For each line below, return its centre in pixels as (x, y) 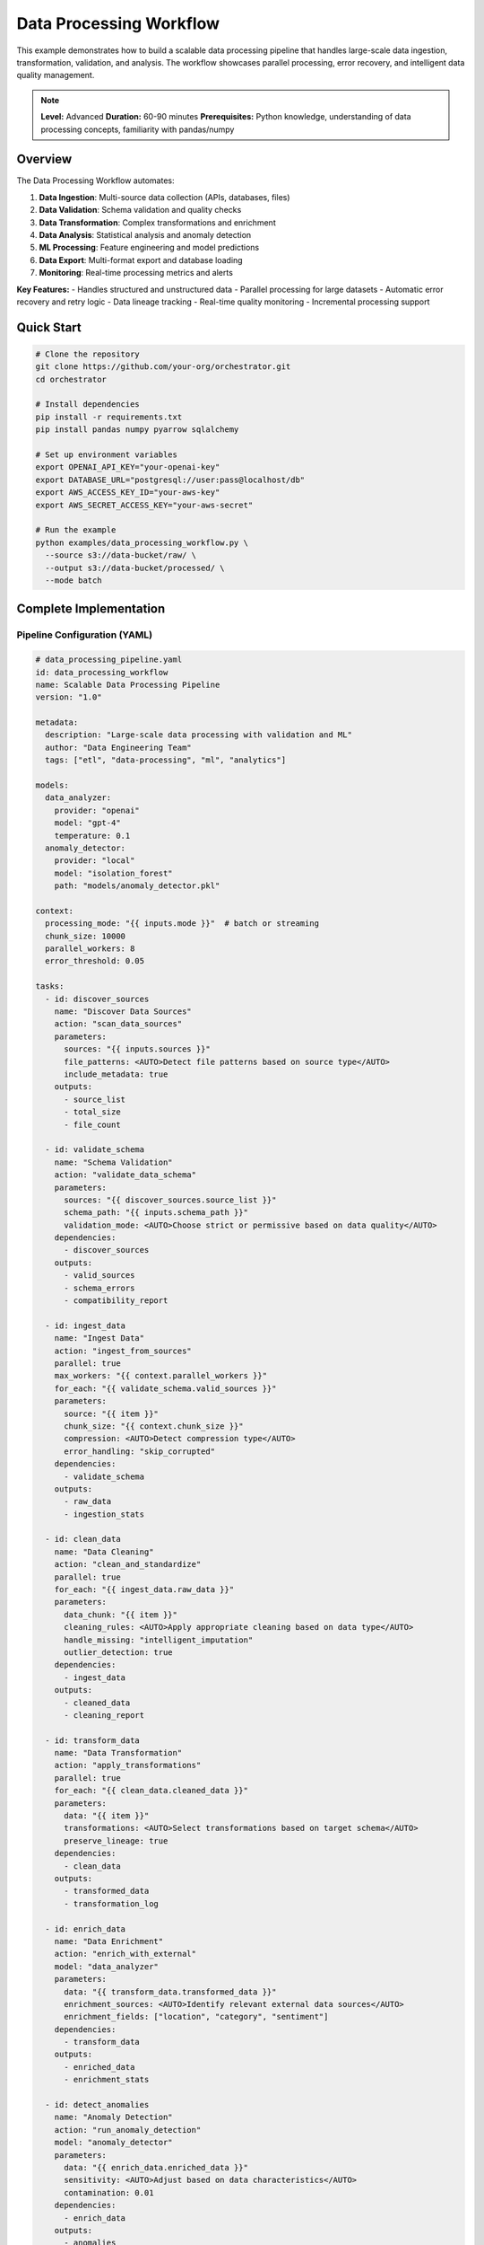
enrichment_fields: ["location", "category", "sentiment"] (196, 2017)
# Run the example (76, 530)
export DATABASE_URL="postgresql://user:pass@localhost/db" (170, 480)
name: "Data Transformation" (118, 1753)
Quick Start (49, 327)
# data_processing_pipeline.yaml (109, 660)
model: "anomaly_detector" (114, 2143)
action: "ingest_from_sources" (123, 1351)
